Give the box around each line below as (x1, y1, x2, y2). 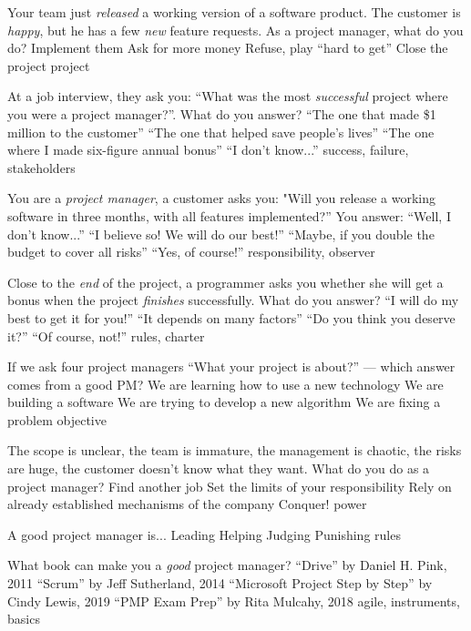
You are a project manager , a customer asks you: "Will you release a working (7, 188, 436, 208)
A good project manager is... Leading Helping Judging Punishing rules (7, 524, 401, 544)
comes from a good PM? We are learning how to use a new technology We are (7, 374, 444, 393)
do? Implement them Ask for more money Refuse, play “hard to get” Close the (7, 38, 448, 57)
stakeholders (7, 158, 76, 177)
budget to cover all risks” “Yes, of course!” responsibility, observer (7, 242, 375, 261)
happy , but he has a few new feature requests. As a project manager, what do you (7, 20, 464, 39)
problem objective (7, 410, 107, 429)
